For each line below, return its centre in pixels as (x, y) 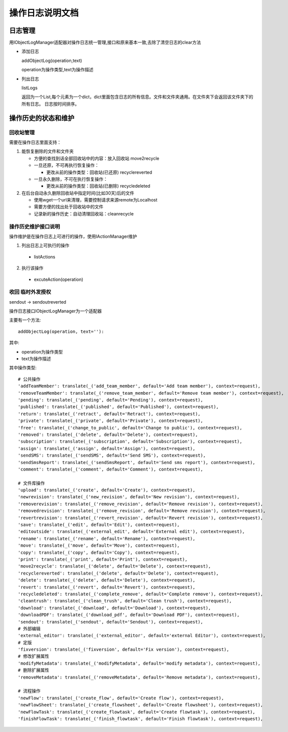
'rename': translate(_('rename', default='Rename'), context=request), (107, 538)
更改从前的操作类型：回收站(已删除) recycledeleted (98, 186)
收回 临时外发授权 (30, 292)
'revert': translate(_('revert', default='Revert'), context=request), (107, 587)
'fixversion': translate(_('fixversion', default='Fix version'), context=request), (124, 650)
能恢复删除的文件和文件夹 (48, 152)
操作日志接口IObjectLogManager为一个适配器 (55, 311)
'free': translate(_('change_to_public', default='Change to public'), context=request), (130, 428)
